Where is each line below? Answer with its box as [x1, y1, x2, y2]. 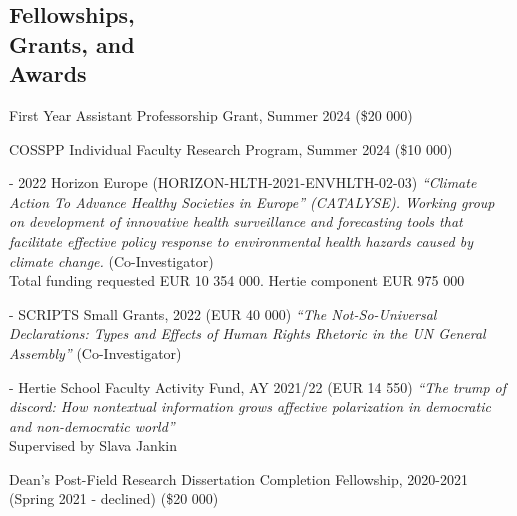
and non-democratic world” [9, 415, 175, 436]
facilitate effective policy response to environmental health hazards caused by [9, 230, 473, 251]
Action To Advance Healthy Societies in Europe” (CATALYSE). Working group [9, 191, 495, 212]
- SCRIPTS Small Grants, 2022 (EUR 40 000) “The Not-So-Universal [9, 303, 437, 324]
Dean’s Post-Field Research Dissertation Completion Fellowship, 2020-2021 [9, 468, 469, 489]
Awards [9, 58, 87, 89]
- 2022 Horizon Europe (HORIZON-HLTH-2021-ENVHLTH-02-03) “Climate [9, 172, 477, 193]
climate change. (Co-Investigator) [9, 250, 214, 271]
